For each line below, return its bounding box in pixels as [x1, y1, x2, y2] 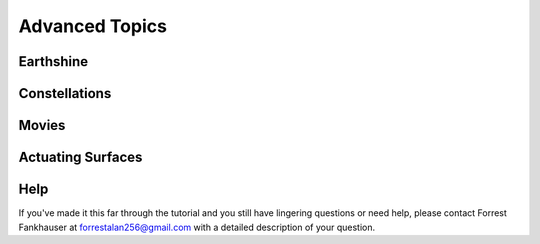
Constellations [18, 85, 112, 102]
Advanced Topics [18, 15, 167, 37]
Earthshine [18, 53, 89, 70]
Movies [18, 117, 66, 134]
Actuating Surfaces [18, 149, 143, 166]
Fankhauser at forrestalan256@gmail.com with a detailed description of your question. [18, 221, 376, 233]
